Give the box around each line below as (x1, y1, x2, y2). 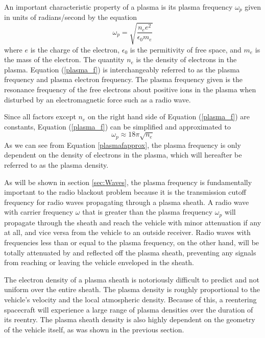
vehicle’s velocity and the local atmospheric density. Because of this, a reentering (4, 294, 257, 304)
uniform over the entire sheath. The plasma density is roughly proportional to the (4, 284, 260, 295)
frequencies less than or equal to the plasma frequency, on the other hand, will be (4, 237, 259, 247)
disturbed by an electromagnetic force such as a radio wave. (4, 94, 191, 105)
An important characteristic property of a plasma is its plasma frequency (4, 2, 233, 12)
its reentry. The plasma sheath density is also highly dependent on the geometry (4, 314, 255, 325)
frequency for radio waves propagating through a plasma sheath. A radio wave (4, 196, 249, 207)
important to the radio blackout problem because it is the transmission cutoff (4, 187, 246, 197)
